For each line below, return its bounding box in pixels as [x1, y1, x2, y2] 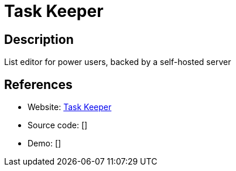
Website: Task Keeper [28, 102, 112, 112]
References [4, 77, 73, 92]
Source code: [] [28, 120, 88, 131]
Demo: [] [28, 138, 61, 149]
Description [4, 32, 74, 47]
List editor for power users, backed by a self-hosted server [4, 57, 231, 67]
